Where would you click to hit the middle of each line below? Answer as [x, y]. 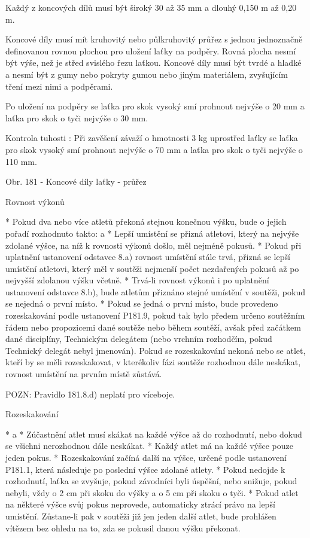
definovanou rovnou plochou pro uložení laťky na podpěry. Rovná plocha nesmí [151, 51]
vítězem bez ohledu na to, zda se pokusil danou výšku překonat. [123, 528]
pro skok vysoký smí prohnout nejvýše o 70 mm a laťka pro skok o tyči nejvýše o [154, 149]
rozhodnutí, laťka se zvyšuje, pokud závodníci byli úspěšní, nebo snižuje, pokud [151, 481]
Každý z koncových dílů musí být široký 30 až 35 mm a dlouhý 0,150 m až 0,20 [151, 7]
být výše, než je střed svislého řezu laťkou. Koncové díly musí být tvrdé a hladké [154, 62]
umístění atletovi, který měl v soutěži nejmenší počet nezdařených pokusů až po [152, 268]
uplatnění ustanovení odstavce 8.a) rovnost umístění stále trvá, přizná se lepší [148, 257]
